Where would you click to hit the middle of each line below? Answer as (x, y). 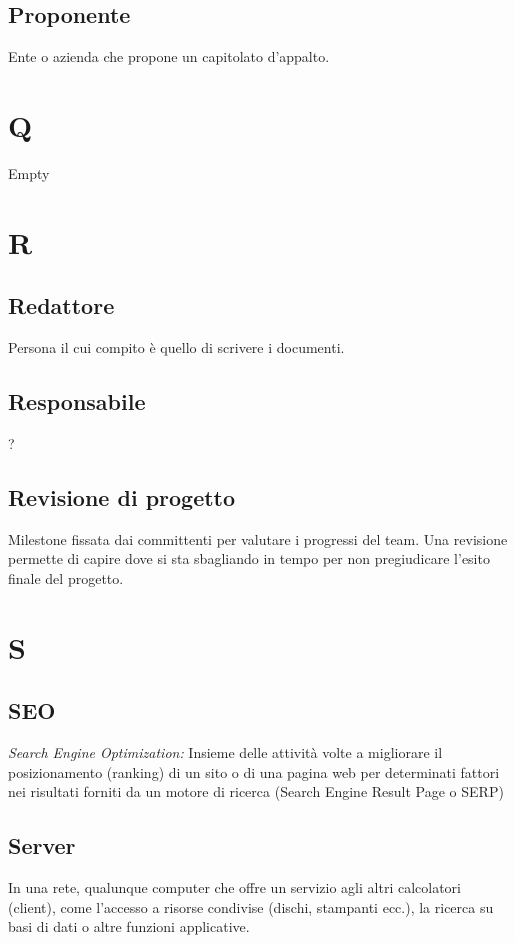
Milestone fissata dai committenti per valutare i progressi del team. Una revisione (258, 538)
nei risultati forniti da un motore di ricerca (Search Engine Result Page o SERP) (256, 791)
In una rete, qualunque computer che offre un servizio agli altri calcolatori (234, 887)
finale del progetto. (66, 577)
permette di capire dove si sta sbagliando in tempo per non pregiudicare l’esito (249, 558)
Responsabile (77, 401)
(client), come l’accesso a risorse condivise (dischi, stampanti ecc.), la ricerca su (251, 906)
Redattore (61, 305)
